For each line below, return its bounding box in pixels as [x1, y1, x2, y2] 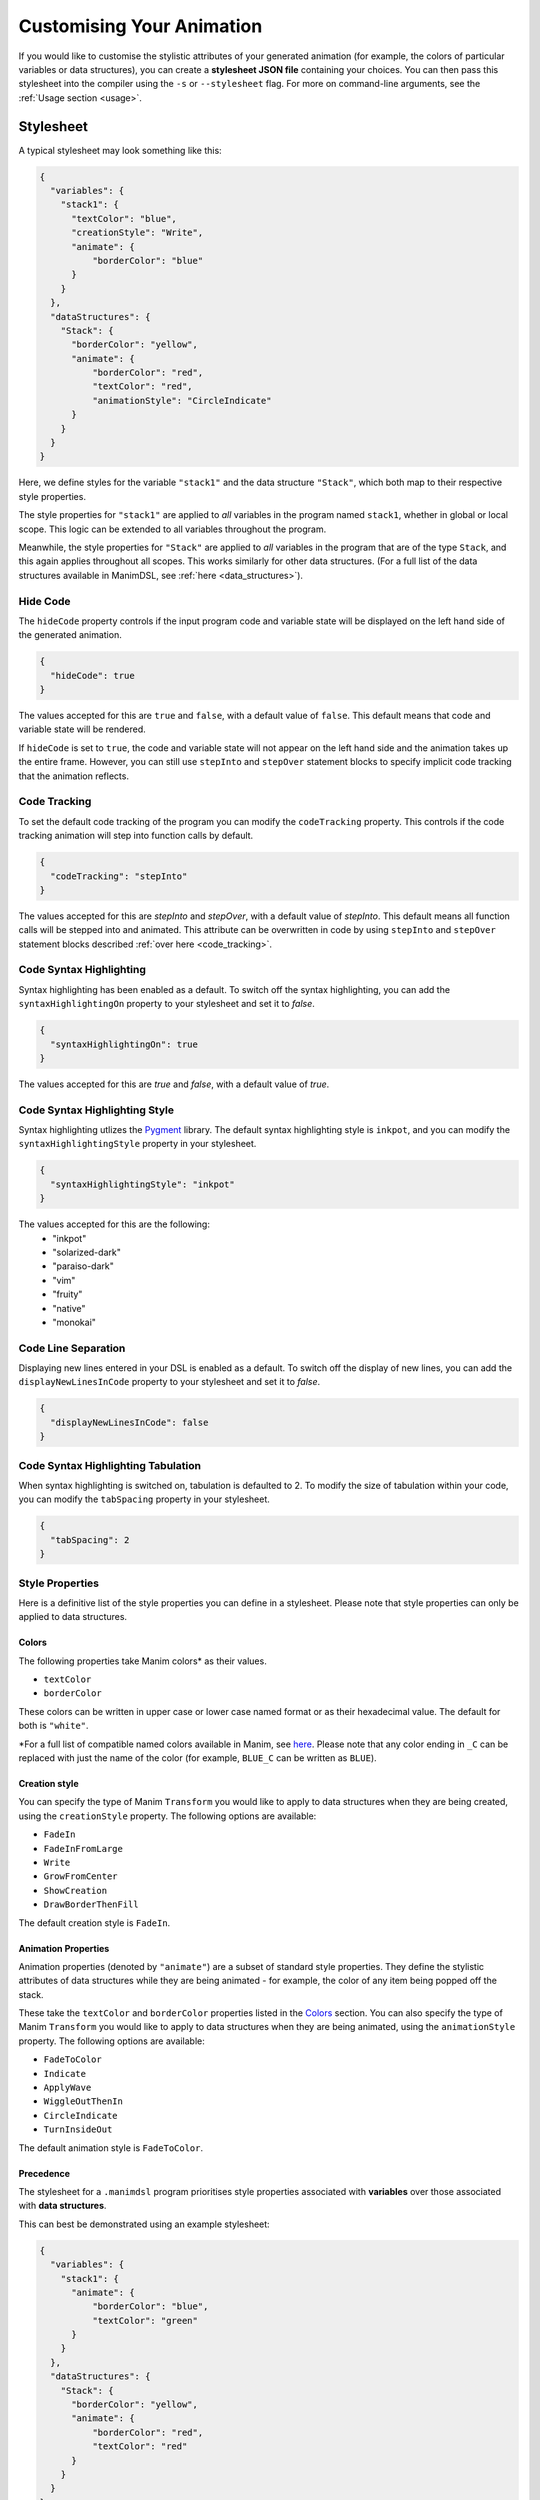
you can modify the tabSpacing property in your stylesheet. [18, 1493, 270, 1505]
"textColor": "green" [91, 2315, 199, 2326]
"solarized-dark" [52, 1246, 122, 1258]
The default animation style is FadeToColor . [18, 2141, 204, 2154]
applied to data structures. [18, 1611, 128, 1623]
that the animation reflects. [18, 770, 130, 782]
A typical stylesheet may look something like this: [18, 144, 222, 156]
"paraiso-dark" [52, 1260, 114, 1272]
